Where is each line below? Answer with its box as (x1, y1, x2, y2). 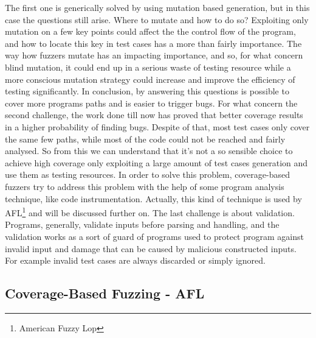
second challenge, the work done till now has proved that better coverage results (5, 108, 303, 121)
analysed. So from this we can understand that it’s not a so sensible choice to (5, 144, 293, 157)
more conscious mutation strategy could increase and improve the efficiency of (5, 72, 295, 85)
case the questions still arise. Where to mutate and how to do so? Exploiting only (5, 13, 309, 26)
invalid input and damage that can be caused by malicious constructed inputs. (5, 242, 297, 255)
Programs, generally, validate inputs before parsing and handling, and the (5, 218, 280, 231)
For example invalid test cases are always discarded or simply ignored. (5, 254, 266, 267)
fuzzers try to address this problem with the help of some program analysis (5, 180, 284, 192)
